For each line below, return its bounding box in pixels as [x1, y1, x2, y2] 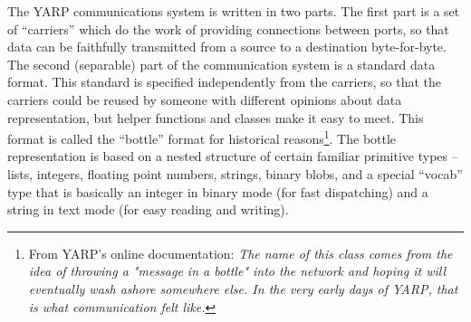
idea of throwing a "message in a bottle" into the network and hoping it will [28, 261, 447, 280]
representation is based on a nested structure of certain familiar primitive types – [7, 147, 458, 166]
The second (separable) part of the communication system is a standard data [7, 54, 436, 73]
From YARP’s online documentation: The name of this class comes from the [28, 243, 453, 262]
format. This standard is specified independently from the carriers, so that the [7, 72, 442, 91]
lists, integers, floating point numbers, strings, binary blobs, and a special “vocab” [7, 165, 463, 183]
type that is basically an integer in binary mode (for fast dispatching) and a [7, 182, 428, 201]
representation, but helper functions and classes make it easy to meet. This [7, 108, 424, 127]
